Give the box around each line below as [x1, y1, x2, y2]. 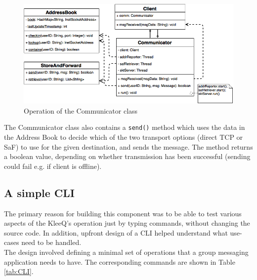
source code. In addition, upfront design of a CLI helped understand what [4, 227, 228, 238]
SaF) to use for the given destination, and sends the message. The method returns [4, 141, 253, 152]
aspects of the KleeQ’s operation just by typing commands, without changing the [4, 218, 250, 228]
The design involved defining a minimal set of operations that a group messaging [4, 247, 249, 257]
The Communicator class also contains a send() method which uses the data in [4, 122, 245, 132]
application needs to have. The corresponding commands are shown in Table [4, 256, 235, 267]
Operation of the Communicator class [24, 105, 138, 116]
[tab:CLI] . [4, 266, 34, 277]
